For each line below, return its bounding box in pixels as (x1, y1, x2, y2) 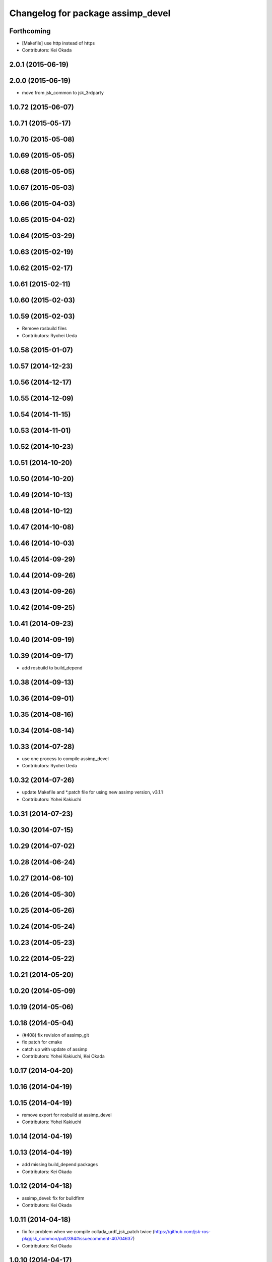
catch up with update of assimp (22, 1046, 88, 1052)
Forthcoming (9, 27, 51, 35)
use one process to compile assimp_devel (22, 756, 109, 762)
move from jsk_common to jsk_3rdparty (22, 90, 104, 96)
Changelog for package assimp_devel (9, 8, 171, 19)
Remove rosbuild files (22, 326, 67, 332)
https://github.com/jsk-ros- (154, 1228, 211, 1234)
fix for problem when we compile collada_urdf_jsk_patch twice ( (22, 1228, 155, 1234)
